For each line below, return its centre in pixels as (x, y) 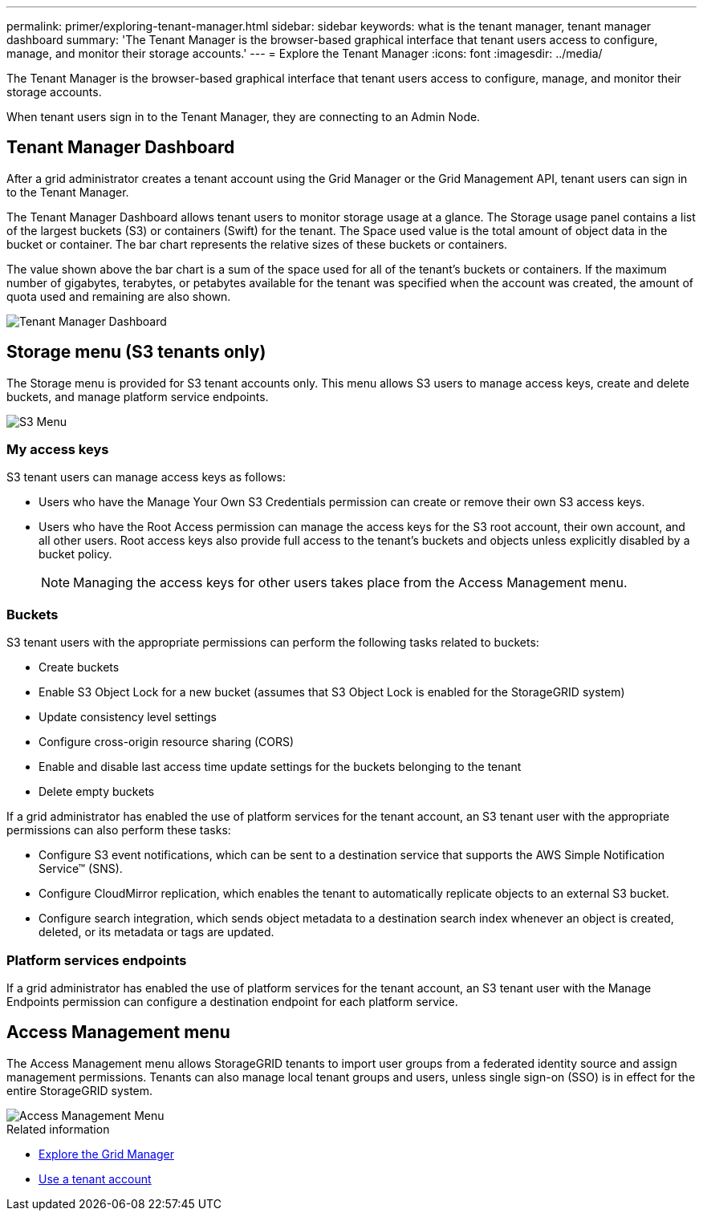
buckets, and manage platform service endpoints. (138, 396)
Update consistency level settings (128, 717)
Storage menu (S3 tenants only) (136, 352)
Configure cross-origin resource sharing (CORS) (167, 742)
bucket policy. (75, 554)
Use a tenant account (95, 1178)
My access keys (58, 450)
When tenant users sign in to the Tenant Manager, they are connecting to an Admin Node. (244, 117)
